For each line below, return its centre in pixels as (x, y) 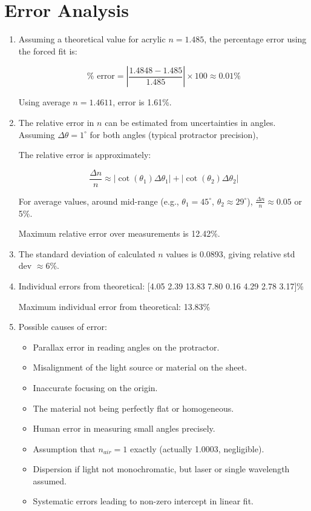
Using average (44, 102)
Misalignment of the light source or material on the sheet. (140, 367)
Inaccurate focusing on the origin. (95, 387)
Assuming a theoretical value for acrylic (92, 39)
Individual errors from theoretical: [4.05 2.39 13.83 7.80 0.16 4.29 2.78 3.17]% (161, 285)
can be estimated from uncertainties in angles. (190, 122)
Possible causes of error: (63, 327)
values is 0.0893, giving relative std (231, 253)
